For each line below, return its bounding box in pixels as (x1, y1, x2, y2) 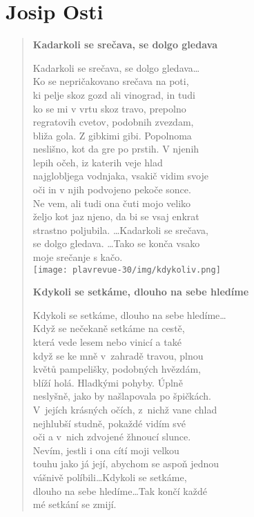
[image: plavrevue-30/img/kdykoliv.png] (32, 264, 221, 275)
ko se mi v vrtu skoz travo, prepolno (32, 101, 186, 115)
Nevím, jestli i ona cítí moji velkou (32, 442, 179, 457)
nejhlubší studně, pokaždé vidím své (32, 416, 186, 430)
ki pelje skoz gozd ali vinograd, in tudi (32, 87, 195, 101)
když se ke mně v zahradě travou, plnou (32, 348, 204, 362)
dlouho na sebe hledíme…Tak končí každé (32, 483, 207, 498)
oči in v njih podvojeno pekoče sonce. (32, 182, 191, 197)
